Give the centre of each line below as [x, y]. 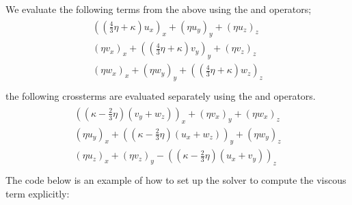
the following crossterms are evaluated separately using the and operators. [161, 96]
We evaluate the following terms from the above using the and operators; [159, 9]
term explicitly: [38, 193]
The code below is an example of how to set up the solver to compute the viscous [176, 180]
